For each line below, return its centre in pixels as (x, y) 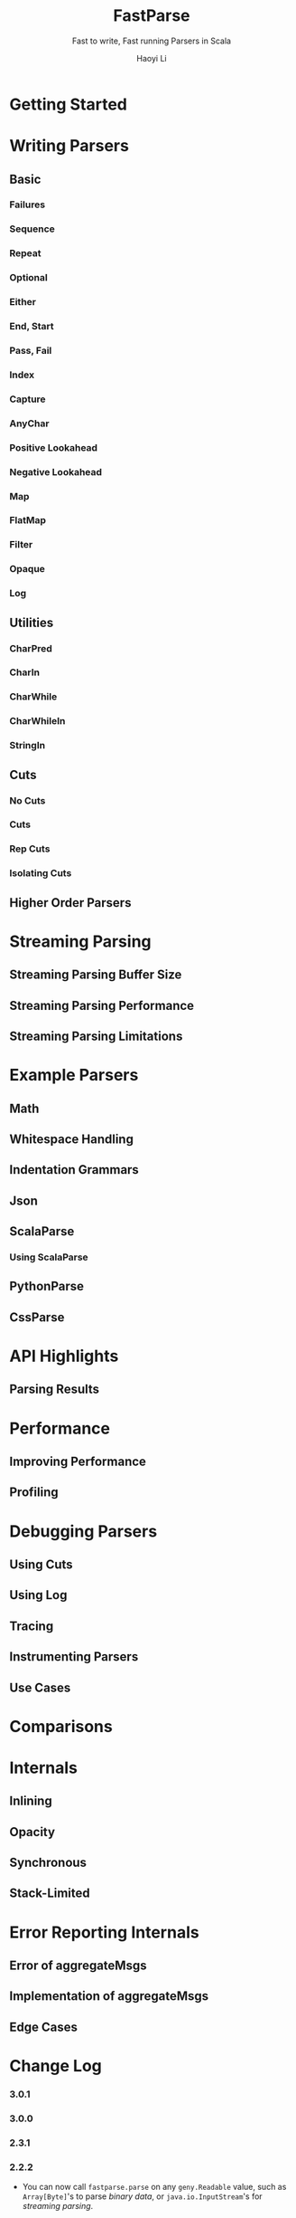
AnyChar (29, 424)
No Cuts (28, 800)
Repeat (25, 253)
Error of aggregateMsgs (78, 1966)
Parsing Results (55, 1390)
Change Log (55, 2066)
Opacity (32, 1832)
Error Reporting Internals (105, 1932)
